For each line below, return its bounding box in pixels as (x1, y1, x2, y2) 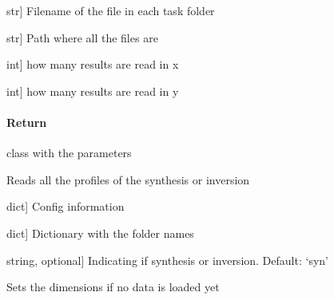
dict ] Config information (6, 198, 125, 215)
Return (6, 113, 47, 130)
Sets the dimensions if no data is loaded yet (6, 278, 220, 295)
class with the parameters (6, 144, 132, 161)
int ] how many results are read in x (6, 56, 179, 73)
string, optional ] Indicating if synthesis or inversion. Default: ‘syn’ (6, 251, 328, 268)
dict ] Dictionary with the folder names (6, 224, 194, 241)
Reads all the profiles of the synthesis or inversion (6, 171, 250, 187)
